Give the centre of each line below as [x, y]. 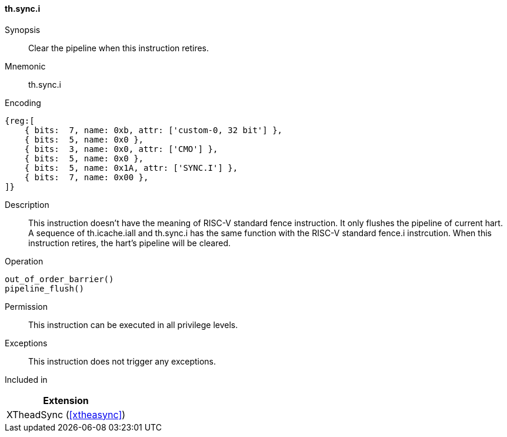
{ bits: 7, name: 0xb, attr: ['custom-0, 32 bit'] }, [154, 130]
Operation [24, 261]
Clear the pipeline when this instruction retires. [119, 48]
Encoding [23, 102]
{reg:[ [20, 120]
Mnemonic [25, 66]
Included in [26, 379]
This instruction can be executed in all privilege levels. [133, 325]
